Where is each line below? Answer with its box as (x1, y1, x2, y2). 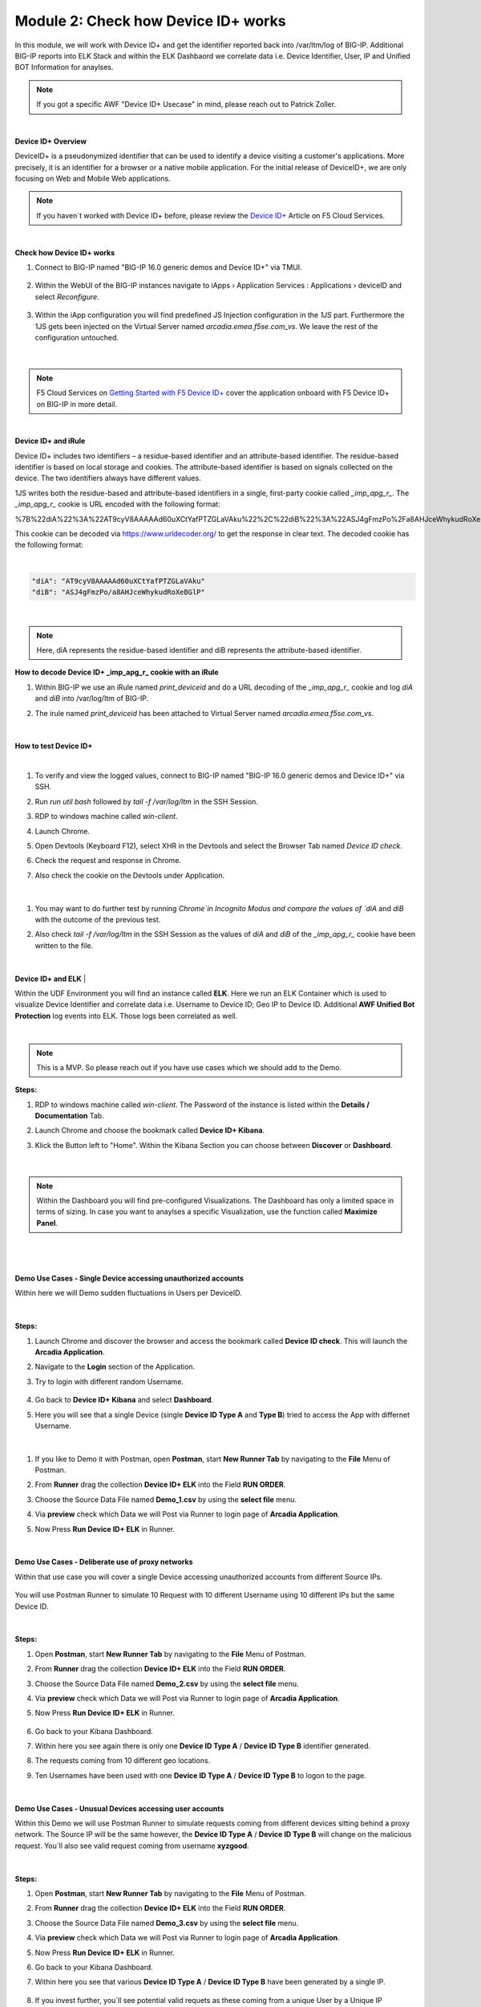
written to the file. (34, 940, 94, 951)
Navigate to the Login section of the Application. (34, 1362, 196, 1372)
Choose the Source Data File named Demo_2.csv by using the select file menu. (34, 1679, 300, 1688)
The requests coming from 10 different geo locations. (34, 1756, 211, 1765)
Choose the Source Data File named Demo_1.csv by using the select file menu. (34, 1494, 297, 1504)
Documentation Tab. (34, 1111, 104, 1121)
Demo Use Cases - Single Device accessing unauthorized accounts (14, 1273, 245, 1283)
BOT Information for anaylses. (14, 63, 114, 72)
